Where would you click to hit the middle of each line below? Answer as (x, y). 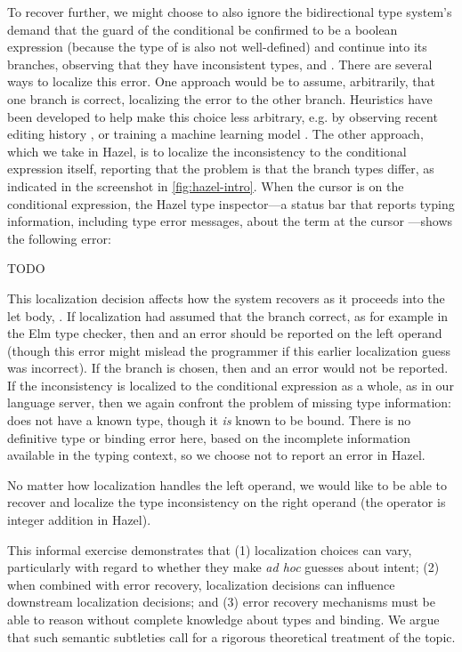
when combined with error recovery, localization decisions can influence (201, 584)
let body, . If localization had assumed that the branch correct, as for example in (228, 315)
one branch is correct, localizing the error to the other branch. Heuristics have (220, 98)
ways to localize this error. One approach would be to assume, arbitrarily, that (221, 81)
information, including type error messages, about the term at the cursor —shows (230, 221)
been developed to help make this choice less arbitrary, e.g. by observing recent (223, 116)
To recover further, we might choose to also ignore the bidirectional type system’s (230, 12)
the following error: (59, 238)
